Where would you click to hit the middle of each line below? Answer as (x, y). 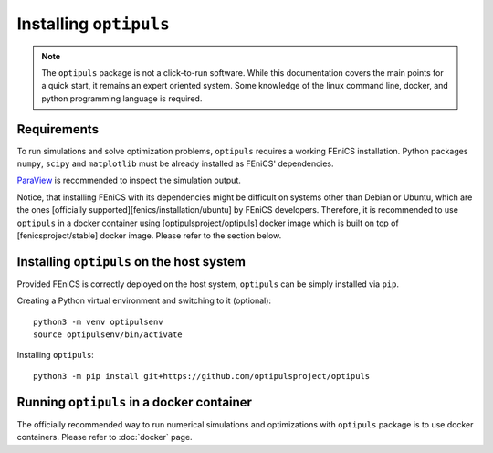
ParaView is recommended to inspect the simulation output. (129, 180)
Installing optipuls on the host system (131, 262)
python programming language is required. (122, 98)
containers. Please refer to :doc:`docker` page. (105, 437)
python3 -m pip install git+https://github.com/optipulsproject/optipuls (202, 376)
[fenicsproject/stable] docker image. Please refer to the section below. (149, 235)
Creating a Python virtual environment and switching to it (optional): (144, 300)
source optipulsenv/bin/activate (108, 335)
